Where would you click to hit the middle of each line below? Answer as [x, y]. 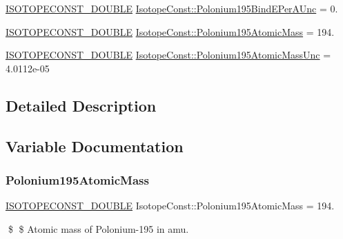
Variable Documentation [95, 146]
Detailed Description [81, 105]
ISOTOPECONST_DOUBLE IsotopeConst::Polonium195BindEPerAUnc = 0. [172, 8]
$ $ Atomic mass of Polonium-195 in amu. [98, 228]
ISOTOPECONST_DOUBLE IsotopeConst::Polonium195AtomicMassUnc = [168, 55]
